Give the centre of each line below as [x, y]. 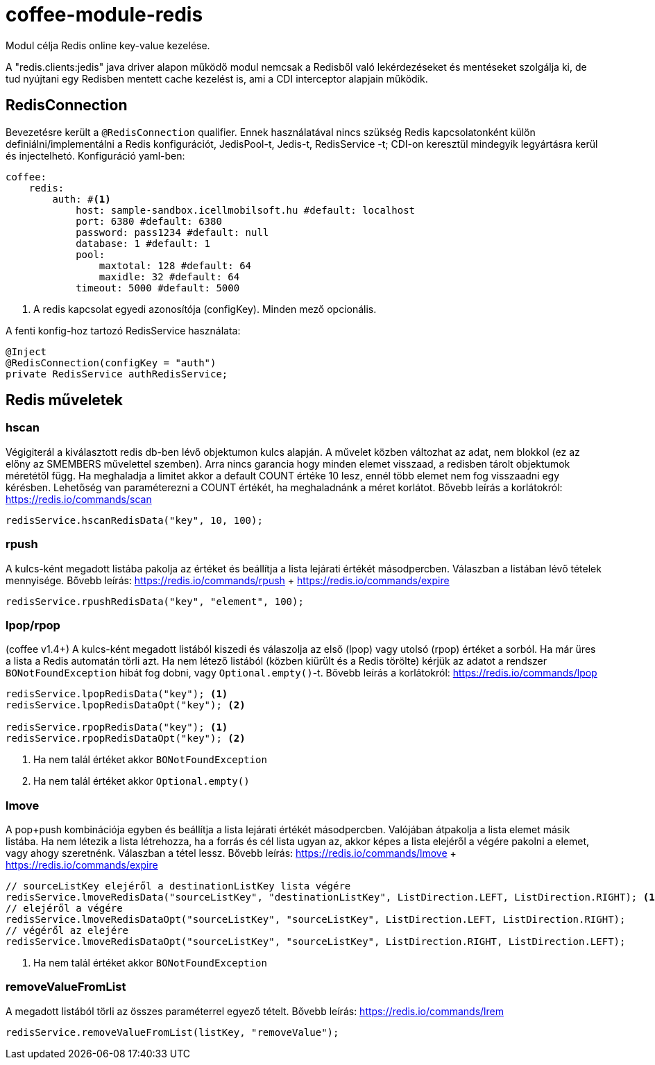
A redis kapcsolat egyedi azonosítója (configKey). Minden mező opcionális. [205, 309]
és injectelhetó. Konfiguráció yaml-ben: [95, 155]
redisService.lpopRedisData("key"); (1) [117, 694]
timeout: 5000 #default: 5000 [158, 288]
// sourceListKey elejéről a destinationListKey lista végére [178, 886]
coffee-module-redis [104, 15]
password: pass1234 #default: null [172, 232]
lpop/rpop [33, 625]
